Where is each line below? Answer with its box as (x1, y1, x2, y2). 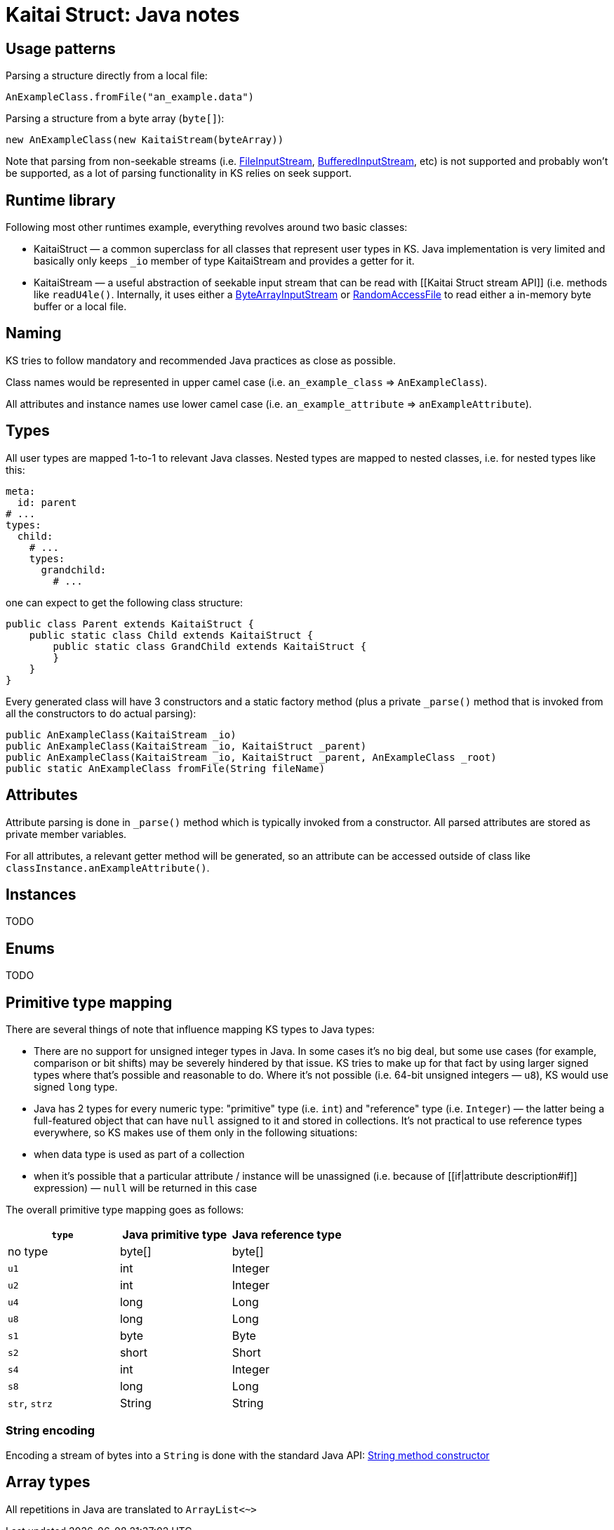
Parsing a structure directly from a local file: (6, 69, 208, 82)
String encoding (6, 1423, 95, 1438)
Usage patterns (6, 39, 116, 58)
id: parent (17, 496, 77, 508)
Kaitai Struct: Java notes (6, 3, 240, 27)
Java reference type (232, 1228, 342, 1242)
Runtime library (6, 191, 116, 209)
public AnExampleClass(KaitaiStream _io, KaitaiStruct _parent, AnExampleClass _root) (6, 751, 497, 763)
